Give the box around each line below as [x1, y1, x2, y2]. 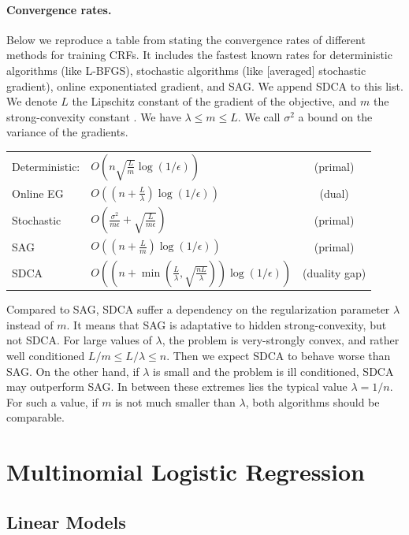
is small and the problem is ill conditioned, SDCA [153, 362, 394, 379]
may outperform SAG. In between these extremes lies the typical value [6, 378, 348, 395]
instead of [6, 316, 54, 333]
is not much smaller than [115, 393, 236, 410]
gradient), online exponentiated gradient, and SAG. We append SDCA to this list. [6, 77, 403, 94]
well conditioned [6, 347, 85, 363]
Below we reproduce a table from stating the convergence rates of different [6, 31, 366, 47]
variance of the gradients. [6, 124, 128, 140]
